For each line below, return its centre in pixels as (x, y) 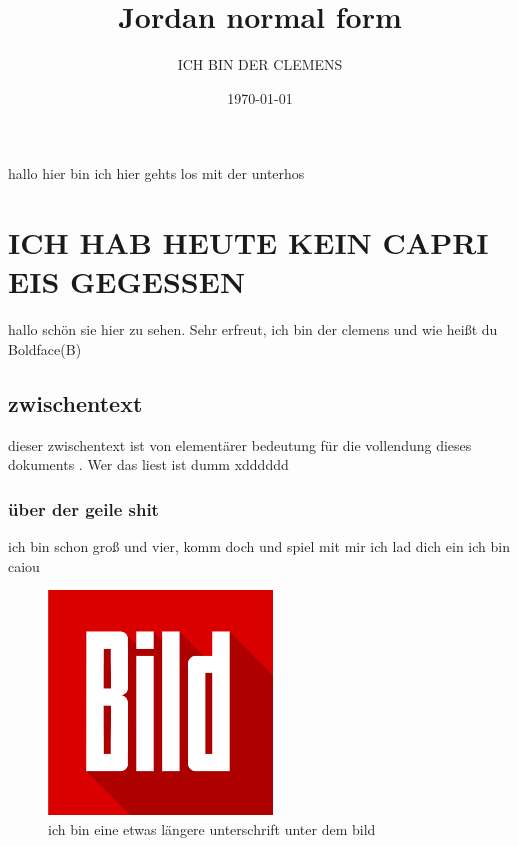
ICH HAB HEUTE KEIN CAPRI (248, 242)
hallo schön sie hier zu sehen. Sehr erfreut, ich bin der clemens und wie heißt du (253, 329)
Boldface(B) (45, 348)
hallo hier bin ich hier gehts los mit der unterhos (156, 173)
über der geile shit (83, 508)
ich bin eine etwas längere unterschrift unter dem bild (212, 828)
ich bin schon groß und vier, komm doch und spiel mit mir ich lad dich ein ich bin (259, 546)
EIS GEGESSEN (127, 281)
